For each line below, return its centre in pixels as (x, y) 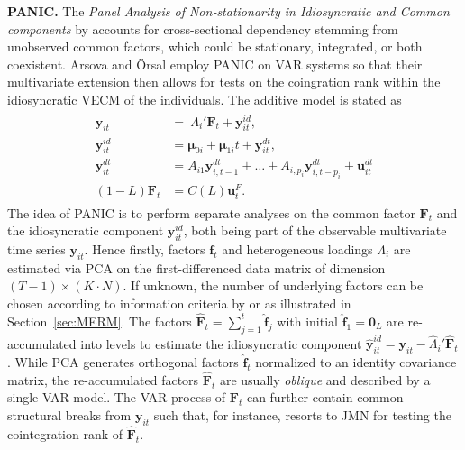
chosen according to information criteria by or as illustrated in (179, 303)
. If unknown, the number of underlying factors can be (273, 285)
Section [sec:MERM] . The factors (100, 321)
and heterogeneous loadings (297, 248)
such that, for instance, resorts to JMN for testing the (302, 415)
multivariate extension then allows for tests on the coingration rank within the (224, 82)
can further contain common (325, 397)
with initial (307, 321)
